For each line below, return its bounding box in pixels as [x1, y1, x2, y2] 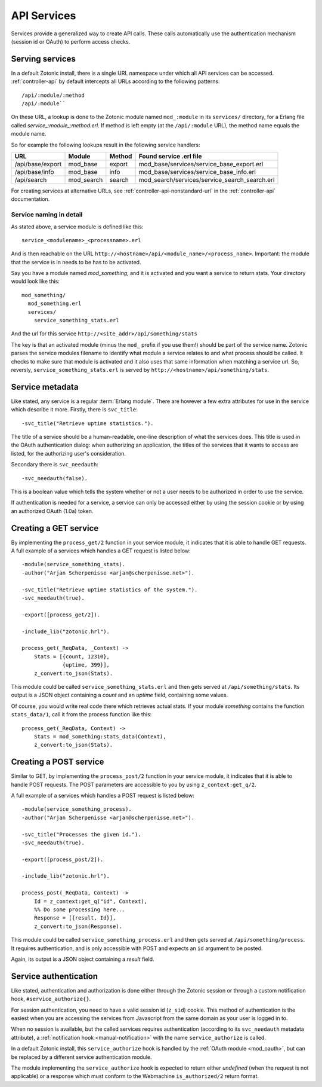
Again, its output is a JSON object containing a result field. [11, 955, 154, 963]
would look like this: [11, 278, 60, 285]
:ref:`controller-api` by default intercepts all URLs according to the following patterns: [11, 78, 220, 85]
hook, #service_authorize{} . [11, 996, 91, 1003]
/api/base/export [14, 160, 62, 168]
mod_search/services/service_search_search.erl [138, 175, 275, 184]
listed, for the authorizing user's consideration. [11, 450, 126, 457]
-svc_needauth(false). [21, 475, 88, 481]
